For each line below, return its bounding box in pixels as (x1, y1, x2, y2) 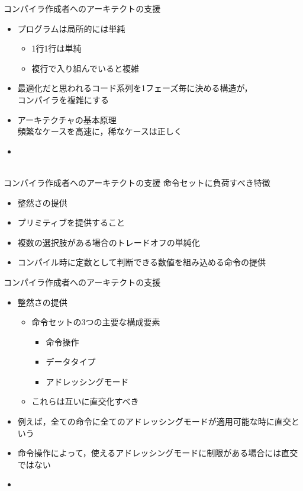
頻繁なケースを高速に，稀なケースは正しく (17, 125, 182, 137)
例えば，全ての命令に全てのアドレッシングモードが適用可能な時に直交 (17, 415, 291, 428)
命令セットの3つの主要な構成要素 (31, 316, 160, 328)
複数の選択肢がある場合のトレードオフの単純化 (17, 236, 200, 248)
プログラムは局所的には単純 (17, 22, 125, 34)
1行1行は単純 (31, 42, 82, 54)
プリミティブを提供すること (17, 216, 125, 229)
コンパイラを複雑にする (17, 93, 109, 105)
